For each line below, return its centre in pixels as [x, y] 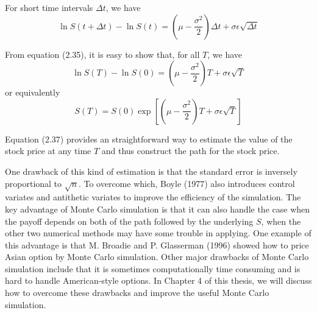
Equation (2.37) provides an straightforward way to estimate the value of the [149, 139]
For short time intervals [49, 7]
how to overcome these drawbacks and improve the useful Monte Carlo [137, 293]
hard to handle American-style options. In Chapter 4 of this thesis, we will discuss [158, 280]
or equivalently [33, 92]
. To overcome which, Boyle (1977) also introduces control [187, 183]
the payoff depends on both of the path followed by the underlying [129, 221]
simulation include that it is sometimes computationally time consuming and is [153, 268]
